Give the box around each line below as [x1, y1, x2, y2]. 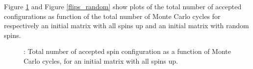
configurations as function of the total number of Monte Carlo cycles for [4, 11, 221, 21]
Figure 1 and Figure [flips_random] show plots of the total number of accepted [4, 1, 242, 11]
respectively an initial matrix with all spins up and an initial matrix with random [4, 20, 249, 31]
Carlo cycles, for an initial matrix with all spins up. [24, 55, 178, 66]
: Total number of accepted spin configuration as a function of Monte [24, 46, 231, 56]
